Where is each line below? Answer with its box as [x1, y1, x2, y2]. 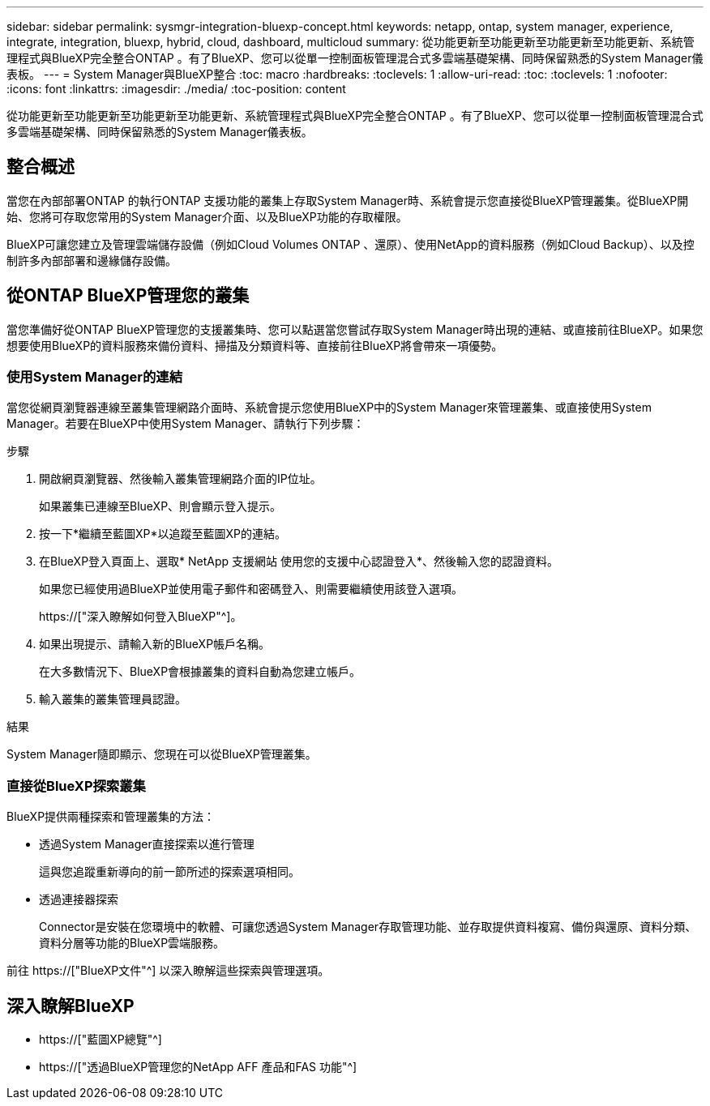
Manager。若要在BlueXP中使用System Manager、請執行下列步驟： [6, 416, 365, 431]
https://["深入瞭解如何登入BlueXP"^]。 [39, 609, 242, 624]
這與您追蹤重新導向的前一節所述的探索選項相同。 [39, 865, 300, 879]
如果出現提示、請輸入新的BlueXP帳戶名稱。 [39, 637, 271, 651]
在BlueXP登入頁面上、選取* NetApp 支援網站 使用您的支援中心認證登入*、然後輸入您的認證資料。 [39, 554, 559, 569]
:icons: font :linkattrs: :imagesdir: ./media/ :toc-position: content [6, 82, 346, 96]
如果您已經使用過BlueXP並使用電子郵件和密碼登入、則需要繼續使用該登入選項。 [39, 582, 464, 596]
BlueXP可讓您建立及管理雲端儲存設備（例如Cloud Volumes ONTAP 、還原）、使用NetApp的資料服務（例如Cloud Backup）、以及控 [6, 237, 695, 251]
